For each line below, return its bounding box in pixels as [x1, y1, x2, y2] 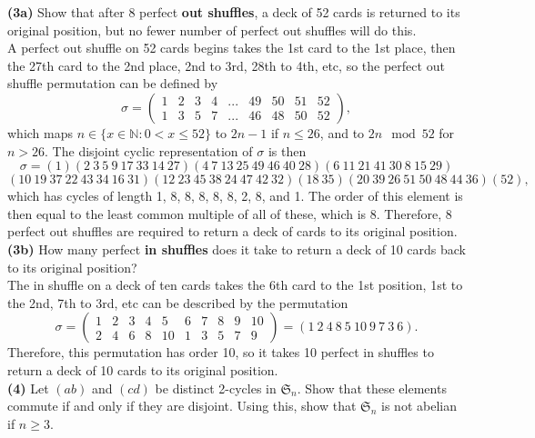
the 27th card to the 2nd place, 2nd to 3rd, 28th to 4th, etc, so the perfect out [7, 55, 445, 75]
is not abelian [381, 396, 457, 415]
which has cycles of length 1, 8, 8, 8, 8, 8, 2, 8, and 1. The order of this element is [7, 186, 463, 205]
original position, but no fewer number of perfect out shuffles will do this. [7, 20, 417, 39]
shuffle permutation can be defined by [7, 74, 218, 93]
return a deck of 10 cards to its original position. [7, 360, 278, 379]
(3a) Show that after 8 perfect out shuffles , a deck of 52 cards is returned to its [7, 3, 460, 21]
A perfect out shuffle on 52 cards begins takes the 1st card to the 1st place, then [7, 38, 456, 57]
